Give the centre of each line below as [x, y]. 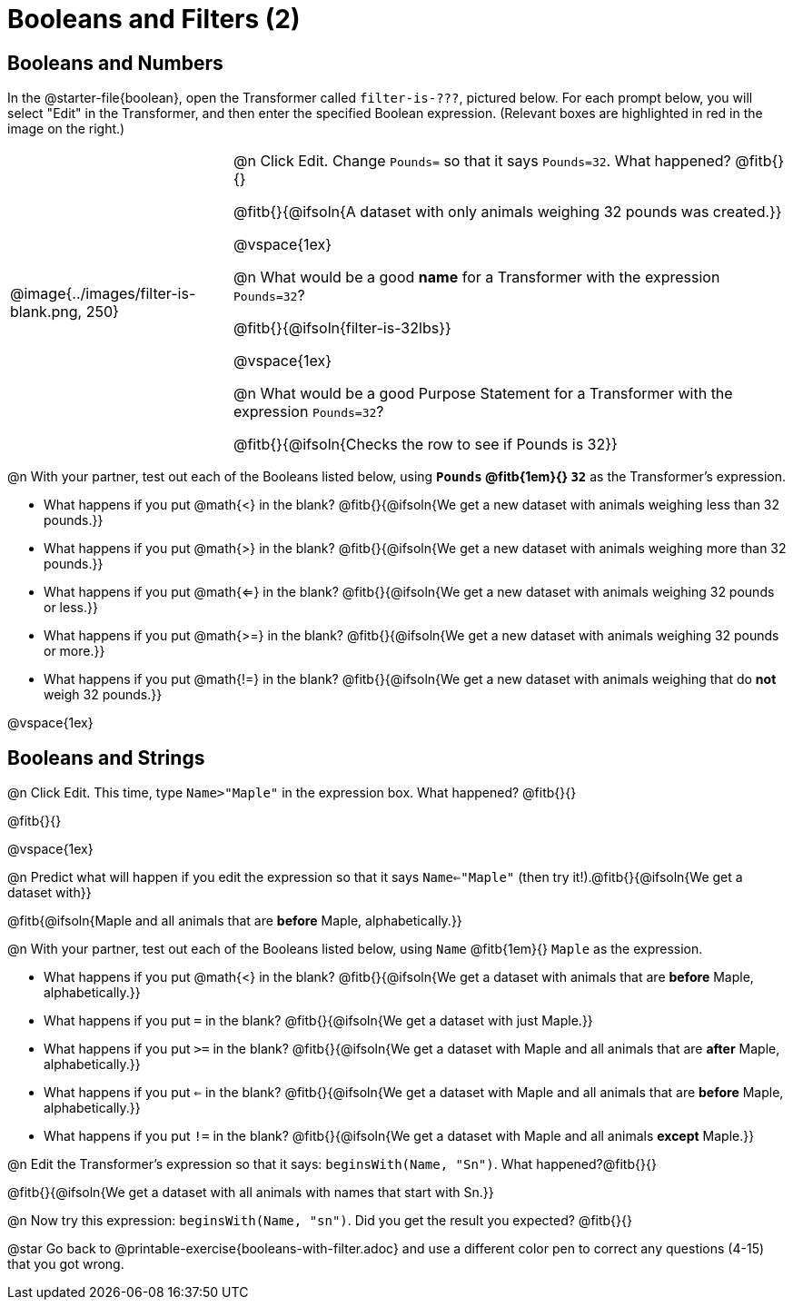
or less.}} [71, 608]
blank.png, [46, 312]
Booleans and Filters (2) [154, 19]
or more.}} [74, 651]
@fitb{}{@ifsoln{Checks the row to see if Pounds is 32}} [425, 445]
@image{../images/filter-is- [103, 294]
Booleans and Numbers [115, 63]
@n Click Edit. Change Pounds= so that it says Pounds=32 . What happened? [482, 161]
